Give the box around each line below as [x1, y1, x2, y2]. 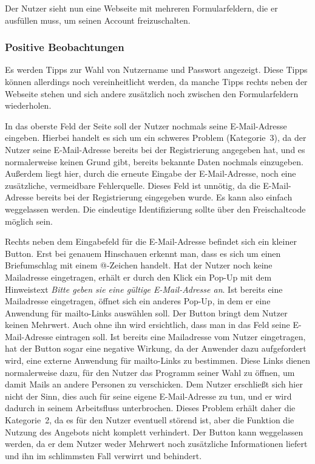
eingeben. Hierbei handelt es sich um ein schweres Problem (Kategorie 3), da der [5, 131, 307, 144]
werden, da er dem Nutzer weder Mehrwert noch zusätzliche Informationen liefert [5, 437, 308, 450]
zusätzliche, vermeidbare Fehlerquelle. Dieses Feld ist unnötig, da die [5, 179, 260, 191]
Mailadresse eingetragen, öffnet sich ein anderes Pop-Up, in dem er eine [5, 295, 271, 307]
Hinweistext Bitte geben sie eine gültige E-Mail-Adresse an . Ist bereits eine [5, 282, 283, 295]
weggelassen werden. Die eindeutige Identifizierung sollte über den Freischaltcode [5, 202, 306, 215]
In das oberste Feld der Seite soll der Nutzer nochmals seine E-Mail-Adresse [5, 119, 287, 132]
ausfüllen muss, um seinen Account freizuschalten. [5, 13, 191, 26]
